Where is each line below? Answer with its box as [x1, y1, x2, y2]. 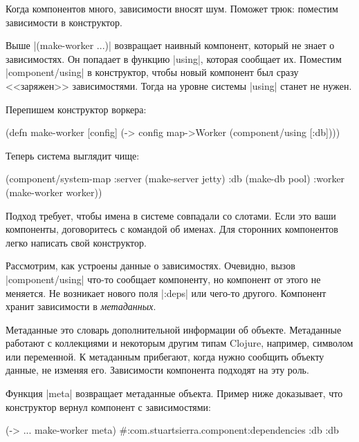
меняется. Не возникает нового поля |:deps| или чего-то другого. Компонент [6, 285, 326, 300]
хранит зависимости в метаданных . [6, 299, 156, 314]
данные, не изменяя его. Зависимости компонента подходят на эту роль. [6, 363, 309, 377]
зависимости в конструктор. [6, 15, 122, 29]
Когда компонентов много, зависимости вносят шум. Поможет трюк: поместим [6, 1, 338, 15]
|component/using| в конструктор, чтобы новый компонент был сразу [6, 65, 299, 79]
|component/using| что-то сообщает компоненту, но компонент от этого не [6, 271, 321, 286]
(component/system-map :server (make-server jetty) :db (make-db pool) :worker [6, 171, 345, 186]
